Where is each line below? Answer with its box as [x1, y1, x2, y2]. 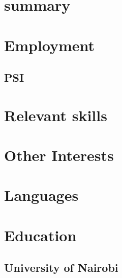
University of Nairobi [4, 260, 118, 275]
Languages [4, 184, 79, 205]
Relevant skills [4, 104, 107, 125]
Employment [4, 34, 95, 55]
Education [4, 224, 77, 245]
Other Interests [4, 145, 114, 166]
